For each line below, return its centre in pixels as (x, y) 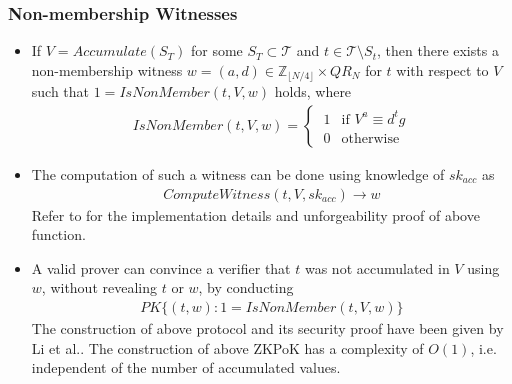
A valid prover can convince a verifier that (161, 267)
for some (217, 50)
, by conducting (246, 287)
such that (60, 91)
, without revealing (99, 287)
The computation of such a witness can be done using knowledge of (238, 173)
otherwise (370, 138)
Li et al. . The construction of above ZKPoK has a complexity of (227, 347)
